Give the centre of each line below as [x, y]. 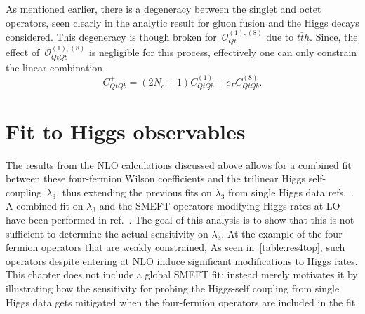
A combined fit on [45, 206]
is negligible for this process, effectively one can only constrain [223, 52]
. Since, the [334, 36]
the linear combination [54, 67]
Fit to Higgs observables [126, 131]
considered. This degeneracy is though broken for [111, 36]
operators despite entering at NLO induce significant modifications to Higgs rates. [182, 260]
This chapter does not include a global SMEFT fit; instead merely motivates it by [182, 274]
